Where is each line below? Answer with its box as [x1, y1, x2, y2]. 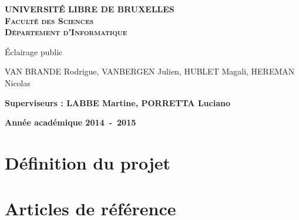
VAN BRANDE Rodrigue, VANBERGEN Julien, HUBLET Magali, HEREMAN [5, 65, 295, 77]
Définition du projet [5, 150, 171, 174]
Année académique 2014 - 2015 [5, 116, 136, 128]
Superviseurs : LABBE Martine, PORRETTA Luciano [5, 96, 230, 109]
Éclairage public [5, 45, 63, 57]
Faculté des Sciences [5, 14, 94, 26]
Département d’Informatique [5, 26, 127, 38]
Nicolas [5, 76, 31, 89]
